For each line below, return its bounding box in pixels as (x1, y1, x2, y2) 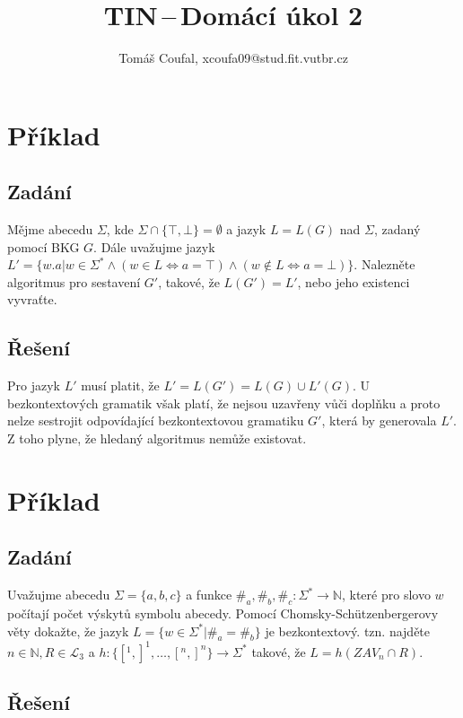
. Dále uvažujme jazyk (93, 237, 215, 256)
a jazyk (226, 220, 266, 239)
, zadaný (374, 220, 421, 239)
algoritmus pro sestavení (7, 272, 141, 291)
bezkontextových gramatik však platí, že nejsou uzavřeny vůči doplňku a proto (7, 393, 441, 412)
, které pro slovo (341, 585, 431, 604)
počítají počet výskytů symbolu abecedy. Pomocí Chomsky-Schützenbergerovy (7, 604, 439, 623)
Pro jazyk (7, 376, 60, 395)
